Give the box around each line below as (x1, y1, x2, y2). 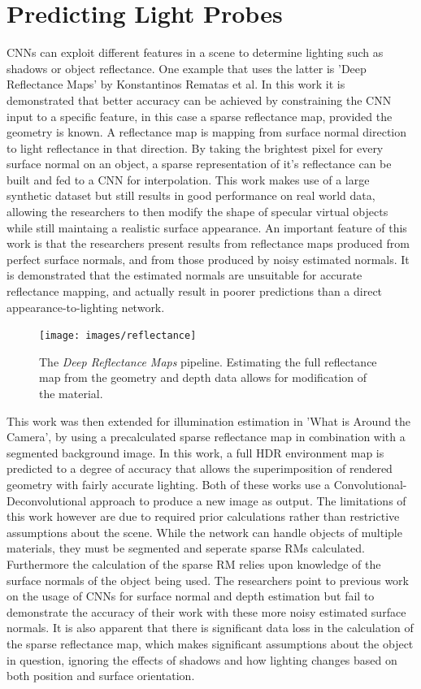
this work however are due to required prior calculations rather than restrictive (7, 508, 400, 525)
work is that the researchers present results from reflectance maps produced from (7, 235, 410, 252)
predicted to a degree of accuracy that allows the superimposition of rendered (7, 460, 393, 477)
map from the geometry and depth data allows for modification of (39, 369, 367, 386)
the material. (39, 385, 103, 402)
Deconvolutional (7, 492, 87, 509)
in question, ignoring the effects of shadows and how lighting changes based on (7, 651, 397, 668)
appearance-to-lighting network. (7, 298, 165, 315)
